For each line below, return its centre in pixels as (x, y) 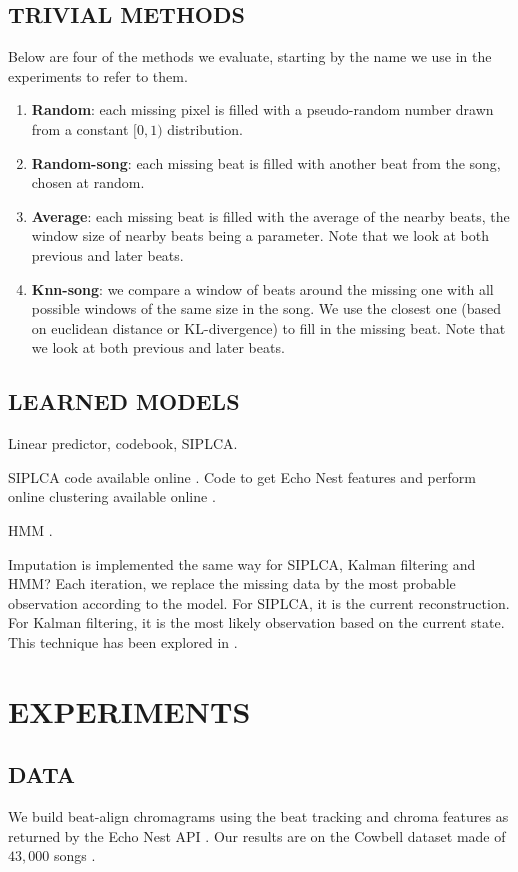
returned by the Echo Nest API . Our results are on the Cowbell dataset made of (257, 835)
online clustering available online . (112, 496)
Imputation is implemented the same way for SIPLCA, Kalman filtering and (242, 563)
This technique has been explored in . (123, 641)
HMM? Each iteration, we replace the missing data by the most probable (232, 583)
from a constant (80, 128)
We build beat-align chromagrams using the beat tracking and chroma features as (258, 816)
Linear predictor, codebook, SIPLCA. (123, 443)
